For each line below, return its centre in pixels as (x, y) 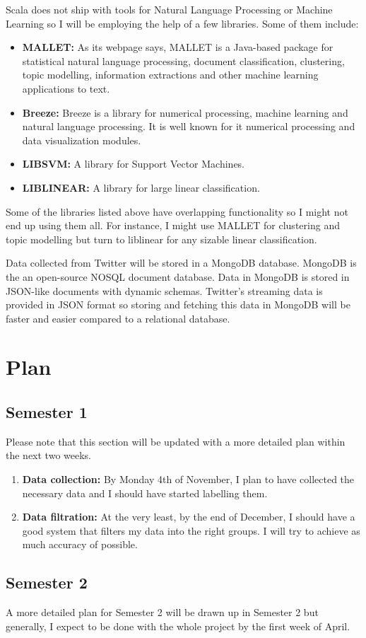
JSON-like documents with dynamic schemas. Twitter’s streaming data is (164, 290)
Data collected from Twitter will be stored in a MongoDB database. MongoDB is (181, 263)
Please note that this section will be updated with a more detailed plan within (176, 441)
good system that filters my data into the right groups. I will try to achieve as (191, 530)
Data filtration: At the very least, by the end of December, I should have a (189, 517)
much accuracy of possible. (80, 544)
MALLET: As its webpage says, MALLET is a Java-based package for (178, 47)
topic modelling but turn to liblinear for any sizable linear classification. (161, 239)
